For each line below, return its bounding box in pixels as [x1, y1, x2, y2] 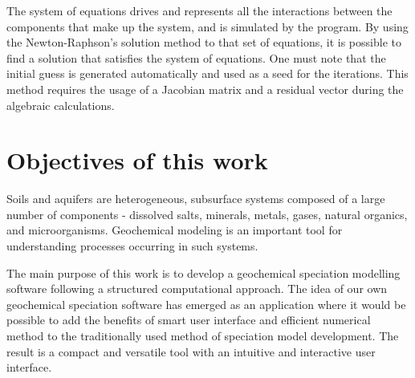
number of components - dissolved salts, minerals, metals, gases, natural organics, [6, 205, 408, 222]
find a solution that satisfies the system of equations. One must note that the [6, 49, 386, 66]
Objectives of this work [6, 144, 268, 177]
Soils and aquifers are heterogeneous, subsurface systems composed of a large [6, 190, 385, 207]
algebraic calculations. [6, 96, 115, 113]
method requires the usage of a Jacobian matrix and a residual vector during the [6, 80, 404, 97]
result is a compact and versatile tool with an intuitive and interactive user [6, 343, 376, 360]
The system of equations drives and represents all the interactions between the [6, 2, 393, 18]
